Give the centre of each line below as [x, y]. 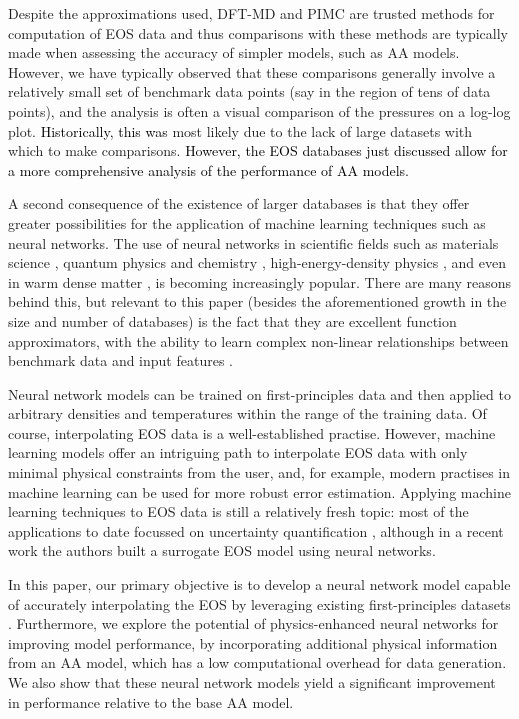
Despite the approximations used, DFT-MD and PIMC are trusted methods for [251, 13]
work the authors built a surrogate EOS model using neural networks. [222, 550]
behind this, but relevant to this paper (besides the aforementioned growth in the [257, 301]
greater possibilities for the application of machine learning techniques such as [247, 222]
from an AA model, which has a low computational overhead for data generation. [257, 662]
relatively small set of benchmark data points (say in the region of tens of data [249, 91]
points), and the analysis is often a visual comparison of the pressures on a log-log [259, 110]
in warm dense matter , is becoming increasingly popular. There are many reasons [260, 281]
